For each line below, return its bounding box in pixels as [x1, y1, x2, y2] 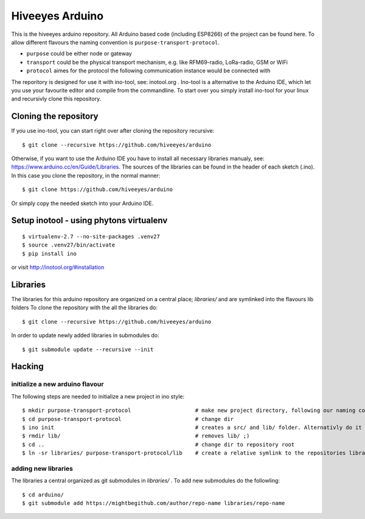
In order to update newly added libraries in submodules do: [11, 332, 159, 339]
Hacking [11, 361, 44, 372]
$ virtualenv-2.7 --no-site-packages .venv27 [22, 233, 161, 240]
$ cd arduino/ [22, 491, 64, 498]
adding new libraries [11, 464, 73, 473]
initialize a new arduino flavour [11, 380, 104, 389]
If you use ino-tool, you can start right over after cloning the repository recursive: [11, 127, 215, 134]
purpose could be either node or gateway [26, 50, 132, 57]
